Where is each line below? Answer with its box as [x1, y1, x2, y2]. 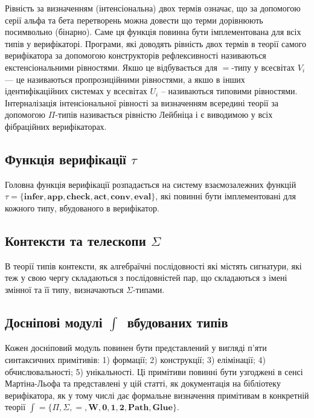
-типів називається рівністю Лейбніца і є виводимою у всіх [55, 108, 273, 121]
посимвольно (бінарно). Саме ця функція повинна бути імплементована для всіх [5, 25, 301, 38]
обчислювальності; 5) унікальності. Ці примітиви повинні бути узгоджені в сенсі [5, 365, 303, 378]
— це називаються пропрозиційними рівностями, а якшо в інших [5, 72, 245, 85]
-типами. [132, 283, 165, 295]
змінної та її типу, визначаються [5, 283, 124, 295]
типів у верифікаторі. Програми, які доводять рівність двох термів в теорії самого [5, 37, 306, 50]
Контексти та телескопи [5, 231, 146, 249]
